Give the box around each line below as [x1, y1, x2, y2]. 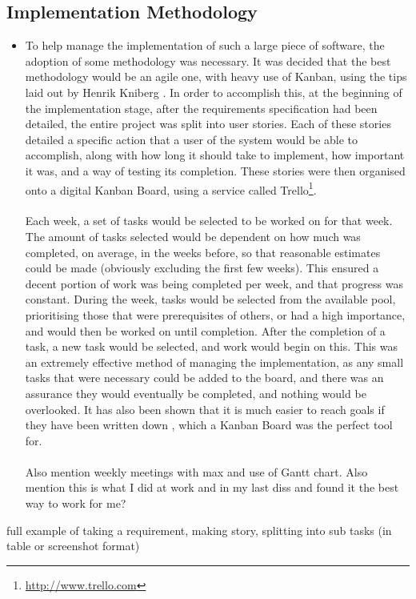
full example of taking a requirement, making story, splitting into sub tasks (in [6, 521, 392, 538]
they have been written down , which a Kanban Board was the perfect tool [25, 416, 393, 433]
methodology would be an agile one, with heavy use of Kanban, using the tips [25, 68, 407, 85]
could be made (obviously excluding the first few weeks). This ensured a [25, 259, 379, 276]
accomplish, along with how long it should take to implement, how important [25, 147, 405, 163]
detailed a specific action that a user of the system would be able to [25, 131, 358, 147]
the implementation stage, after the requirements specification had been [25, 99, 378, 116]
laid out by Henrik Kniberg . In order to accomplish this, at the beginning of [25, 83, 402, 100]
